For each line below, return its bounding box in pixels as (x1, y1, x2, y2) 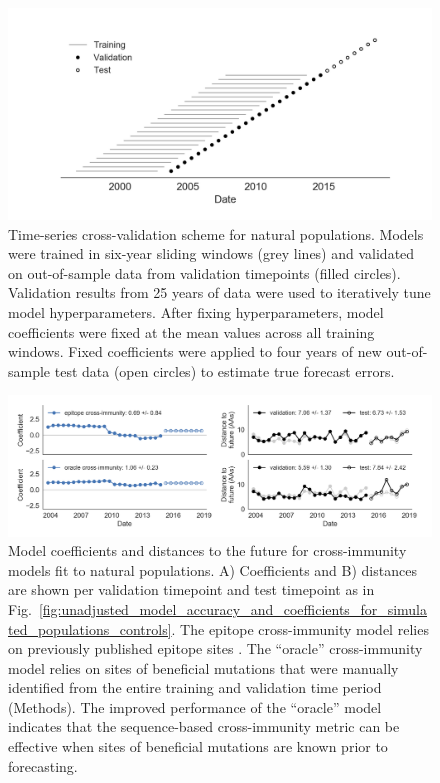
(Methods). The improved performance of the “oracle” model (8, 696, 382, 717)
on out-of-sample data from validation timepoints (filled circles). (8, 262, 401, 283)
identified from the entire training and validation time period (8, 677, 382, 698)
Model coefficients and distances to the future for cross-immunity (8, 540, 407, 561)
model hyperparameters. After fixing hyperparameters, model (8, 301, 384, 322)
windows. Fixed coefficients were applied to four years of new (8, 341, 382, 362)
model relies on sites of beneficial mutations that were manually (8, 657, 399, 678)
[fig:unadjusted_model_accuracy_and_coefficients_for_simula (38, 598, 428, 619)
